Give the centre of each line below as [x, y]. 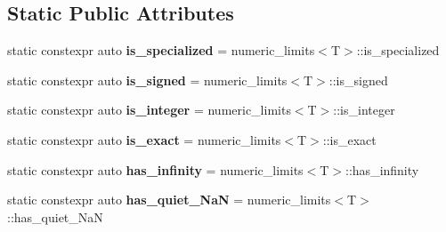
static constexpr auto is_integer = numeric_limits [149, 110]
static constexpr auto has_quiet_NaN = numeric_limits [169, 200]
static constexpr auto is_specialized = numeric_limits [161, 50]
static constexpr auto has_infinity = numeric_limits [155, 169]
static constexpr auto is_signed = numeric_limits [147, 80]
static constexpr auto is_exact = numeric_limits [144, 139]
